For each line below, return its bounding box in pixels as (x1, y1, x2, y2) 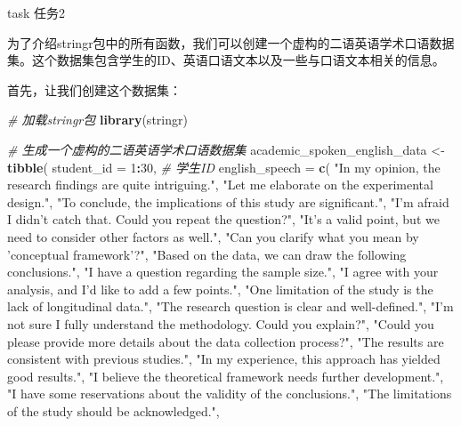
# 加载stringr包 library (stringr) (7, 110, 188, 129)
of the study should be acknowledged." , (7, 401, 220, 420)
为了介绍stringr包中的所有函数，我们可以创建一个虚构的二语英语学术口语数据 (7, 33, 455, 52)
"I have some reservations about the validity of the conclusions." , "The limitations (7, 384, 452, 403)
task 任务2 (7, 4, 66, 21)
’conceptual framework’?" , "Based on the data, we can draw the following (7, 245, 407, 263)
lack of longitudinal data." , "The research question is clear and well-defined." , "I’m (7, 297, 454, 316)
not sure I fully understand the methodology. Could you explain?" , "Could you (7, 314, 434, 333)
